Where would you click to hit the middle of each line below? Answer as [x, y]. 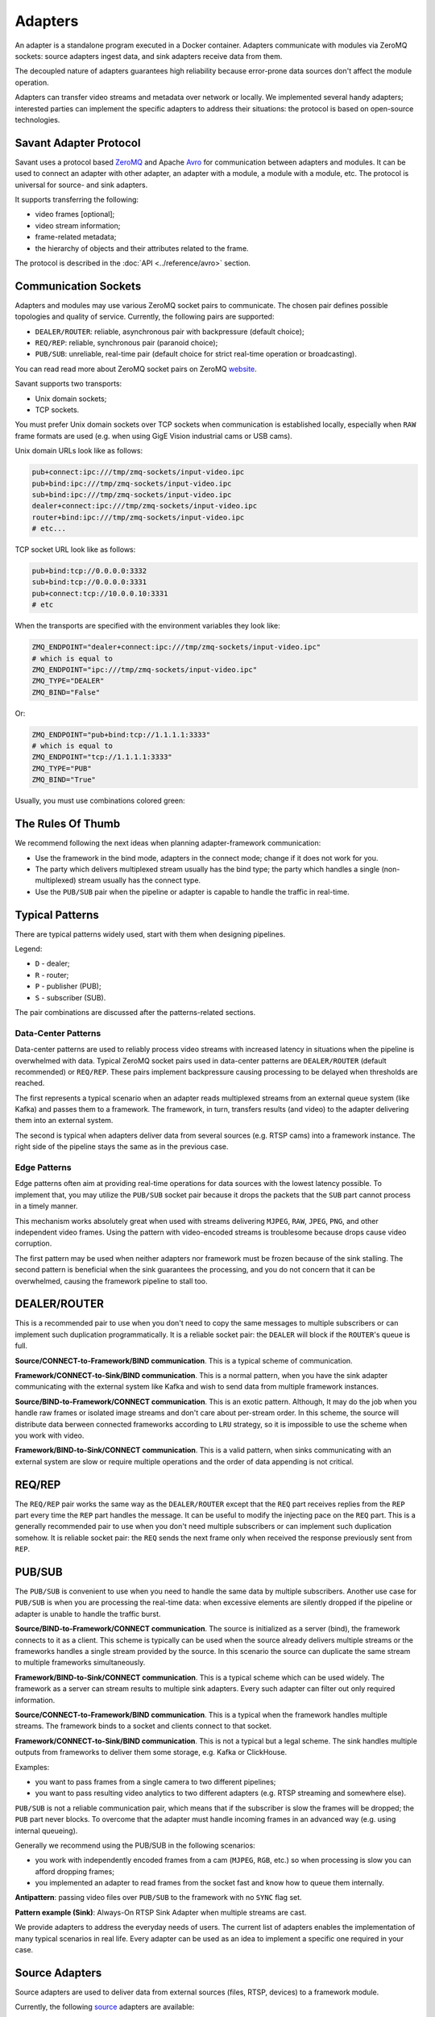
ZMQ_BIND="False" [66, 692]
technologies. [37, 119]
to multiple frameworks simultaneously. [80, 1663]
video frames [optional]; [75, 215]
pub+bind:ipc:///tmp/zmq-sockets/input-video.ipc [132, 483]
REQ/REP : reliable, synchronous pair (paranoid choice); [126, 342]
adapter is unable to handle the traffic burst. [88, 1614]
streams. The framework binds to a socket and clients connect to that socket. [143, 1726]
